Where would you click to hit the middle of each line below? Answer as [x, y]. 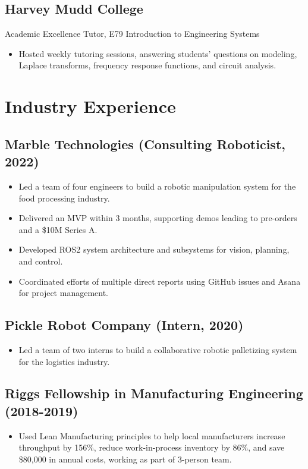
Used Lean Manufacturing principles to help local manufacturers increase [152, 435]
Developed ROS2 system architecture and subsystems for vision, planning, [154, 249]
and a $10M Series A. [58, 229]
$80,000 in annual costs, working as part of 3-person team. [125, 459]
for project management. [63, 293]
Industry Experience [90, 106]
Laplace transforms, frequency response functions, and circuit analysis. [147, 65]
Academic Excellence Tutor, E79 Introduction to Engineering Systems [132, 34]
